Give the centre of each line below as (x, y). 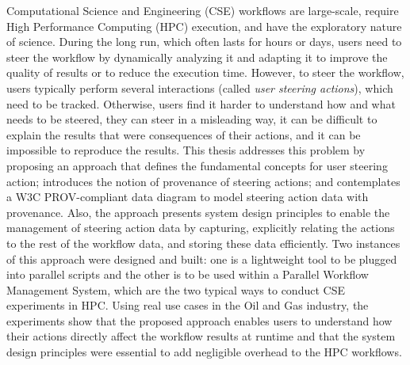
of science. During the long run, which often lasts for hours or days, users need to (204, 42)
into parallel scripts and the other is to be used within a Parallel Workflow (188, 274)
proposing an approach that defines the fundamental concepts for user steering (197, 165)
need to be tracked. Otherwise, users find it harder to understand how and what (201, 103)
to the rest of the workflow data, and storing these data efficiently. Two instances (203, 243)
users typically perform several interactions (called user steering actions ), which (200, 87)
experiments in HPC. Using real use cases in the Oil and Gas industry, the (188, 305)
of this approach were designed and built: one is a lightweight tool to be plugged (202, 259)
